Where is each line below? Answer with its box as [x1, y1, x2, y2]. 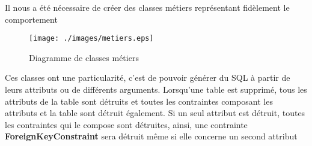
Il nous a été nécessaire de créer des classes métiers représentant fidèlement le [5, 1, 290, 13]
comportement [5, 13, 58, 25]
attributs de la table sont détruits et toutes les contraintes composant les [5, 95, 273, 107]
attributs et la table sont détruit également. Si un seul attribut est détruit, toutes [5, 107, 305, 119]
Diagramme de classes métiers [29, 51, 139, 63]
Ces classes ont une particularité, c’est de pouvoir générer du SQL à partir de [5, 71, 290, 84]
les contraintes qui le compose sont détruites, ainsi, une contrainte [5, 118, 248, 130]
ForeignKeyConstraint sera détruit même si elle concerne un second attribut [5, 130, 298, 142]
